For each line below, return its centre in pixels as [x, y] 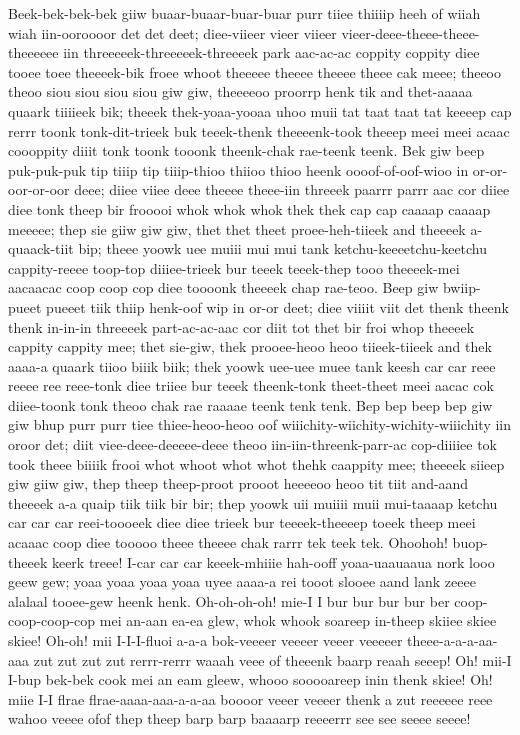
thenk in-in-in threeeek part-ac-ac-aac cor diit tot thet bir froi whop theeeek [241, 326]
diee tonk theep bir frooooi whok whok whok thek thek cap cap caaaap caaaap [249, 208]
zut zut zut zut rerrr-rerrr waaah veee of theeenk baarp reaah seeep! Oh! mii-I [272, 659]
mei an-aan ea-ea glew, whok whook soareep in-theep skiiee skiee [298, 620]
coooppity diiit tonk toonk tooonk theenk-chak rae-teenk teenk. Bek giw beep [246, 150]
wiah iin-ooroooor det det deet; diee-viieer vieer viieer [172, 32]
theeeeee [33, 52]
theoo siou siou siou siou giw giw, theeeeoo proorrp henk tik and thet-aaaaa [240, 91]
